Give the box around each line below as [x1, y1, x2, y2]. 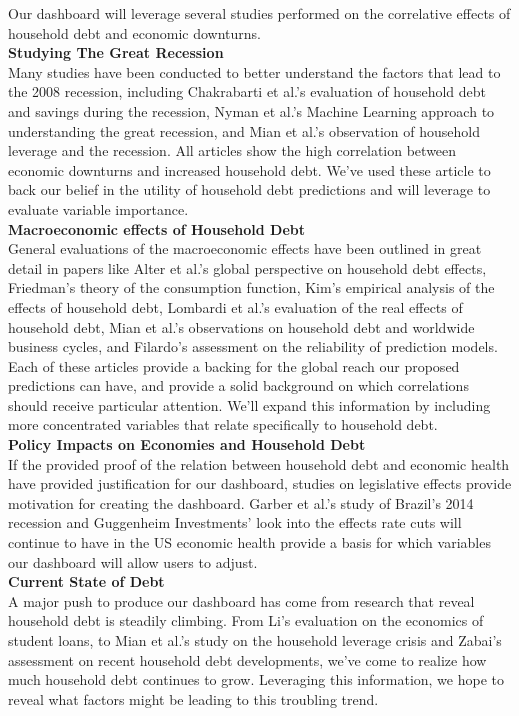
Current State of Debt [8, 571, 165, 592]
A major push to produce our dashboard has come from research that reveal [8, 590, 475, 611]
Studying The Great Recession [8, 42, 224, 63]
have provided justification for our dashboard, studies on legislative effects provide [8, 473, 512, 494]
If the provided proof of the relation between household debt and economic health [8, 453, 510, 474]
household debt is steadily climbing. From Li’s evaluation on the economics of [8, 610, 484, 631]
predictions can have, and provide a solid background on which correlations [8, 375, 469, 396]
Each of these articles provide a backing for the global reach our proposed [8, 355, 460, 376]
